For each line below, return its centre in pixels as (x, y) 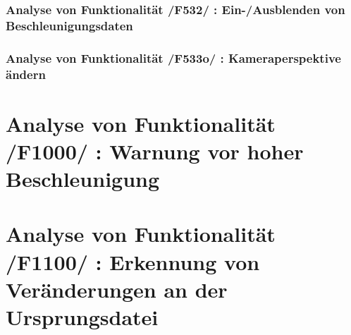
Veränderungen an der (117, 289)
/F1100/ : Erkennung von (133, 261)
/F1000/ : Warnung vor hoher (155, 151)
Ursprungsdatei (82, 317)
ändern (26, 74)
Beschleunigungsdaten (69, 25)
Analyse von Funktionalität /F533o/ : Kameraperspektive (173, 57)
